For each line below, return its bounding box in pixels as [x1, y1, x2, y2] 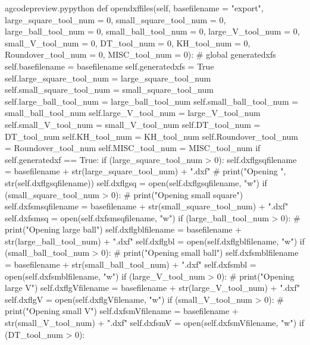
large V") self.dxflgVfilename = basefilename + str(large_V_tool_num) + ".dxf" [5, 281, 300, 294]
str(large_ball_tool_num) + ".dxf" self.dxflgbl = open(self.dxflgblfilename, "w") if [5, 234, 305, 247]
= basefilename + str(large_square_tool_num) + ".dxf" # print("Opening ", [5, 165, 286, 177]
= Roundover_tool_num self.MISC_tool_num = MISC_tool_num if [5, 142, 261, 154]
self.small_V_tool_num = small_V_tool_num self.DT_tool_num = [5, 118, 261, 130]
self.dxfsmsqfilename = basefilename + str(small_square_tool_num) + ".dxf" [5, 200, 289, 212]
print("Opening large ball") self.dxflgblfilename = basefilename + [5, 223, 242, 236]
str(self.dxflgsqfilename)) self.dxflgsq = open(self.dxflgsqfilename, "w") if [5, 176, 267, 189]
